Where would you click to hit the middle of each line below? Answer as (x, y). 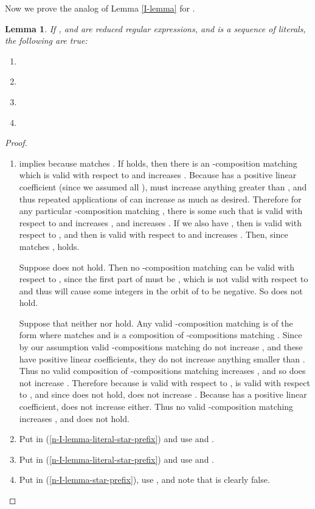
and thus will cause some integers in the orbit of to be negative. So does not (161, 290)
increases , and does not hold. (74, 418)
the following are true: (46, 40)
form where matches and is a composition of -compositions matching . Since (161, 335)
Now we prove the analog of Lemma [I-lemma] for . (100, 8)
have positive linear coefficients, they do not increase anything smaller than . (162, 358)
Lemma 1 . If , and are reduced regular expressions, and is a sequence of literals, (155, 28)
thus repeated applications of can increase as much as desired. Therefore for (160, 199)
